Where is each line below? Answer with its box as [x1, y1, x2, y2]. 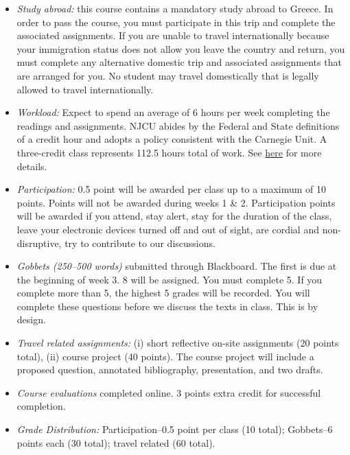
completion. [16, 399, 66, 413]
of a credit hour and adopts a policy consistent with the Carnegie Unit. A [16, 132, 327, 146]
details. [16, 159, 47, 173]
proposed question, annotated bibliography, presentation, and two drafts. [16, 362, 323, 377]
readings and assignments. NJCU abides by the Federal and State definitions [16, 118, 340, 132]
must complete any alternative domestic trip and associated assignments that [16, 55, 342, 69]
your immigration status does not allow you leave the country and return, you [16, 41, 345, 56]
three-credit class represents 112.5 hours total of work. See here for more [16, 145, 322, 159]
